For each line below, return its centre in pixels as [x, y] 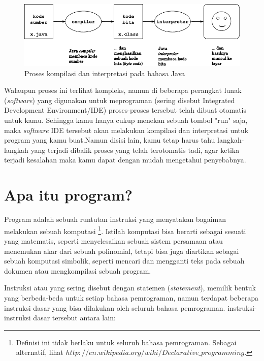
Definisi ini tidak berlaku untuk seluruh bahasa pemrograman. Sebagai [126, 342]
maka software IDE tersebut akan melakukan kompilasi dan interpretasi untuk [126, 130]
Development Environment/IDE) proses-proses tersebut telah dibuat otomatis [125, 110]
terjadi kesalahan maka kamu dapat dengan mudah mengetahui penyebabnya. [125, 160]
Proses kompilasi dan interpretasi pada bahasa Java [105, 73]
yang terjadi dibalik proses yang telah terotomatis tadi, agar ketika [135, 150]
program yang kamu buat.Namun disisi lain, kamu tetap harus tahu [110, 140]
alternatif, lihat [40, 352]
